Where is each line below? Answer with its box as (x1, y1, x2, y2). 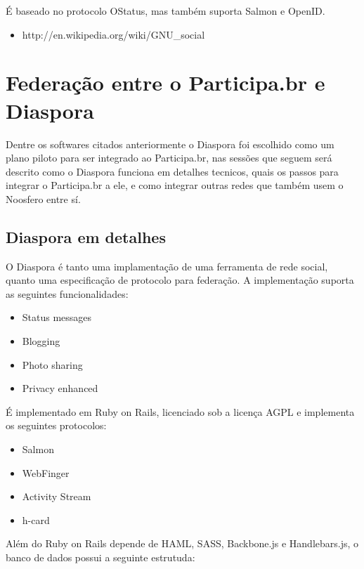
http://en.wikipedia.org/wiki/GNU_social (22, 27, 205, 41)
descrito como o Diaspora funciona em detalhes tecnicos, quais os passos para (6, 164, 339, 178)
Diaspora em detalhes (6, 225, 166, 247)
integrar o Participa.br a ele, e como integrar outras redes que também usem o (6, 178, 344, 192)
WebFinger (22, 465, 70, 480)
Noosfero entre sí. (6, 191, 81, 206)
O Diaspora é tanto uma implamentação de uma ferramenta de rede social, (6, 259, 328, 273)
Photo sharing (22, 357, 83, 372)
